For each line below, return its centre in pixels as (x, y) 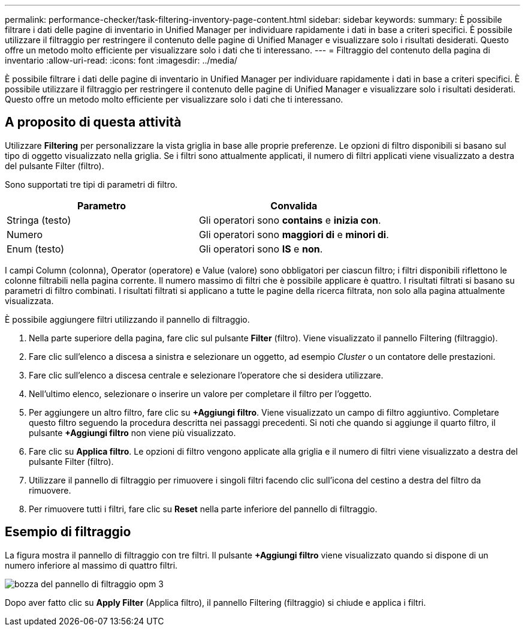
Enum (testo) (36, 249)
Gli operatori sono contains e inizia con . (290, 220)
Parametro (101, 205)
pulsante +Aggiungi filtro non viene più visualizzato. (132, 432)
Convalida (294, 205)
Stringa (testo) (39, 220)
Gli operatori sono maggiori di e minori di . (294, 234)
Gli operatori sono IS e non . (261, 249)
